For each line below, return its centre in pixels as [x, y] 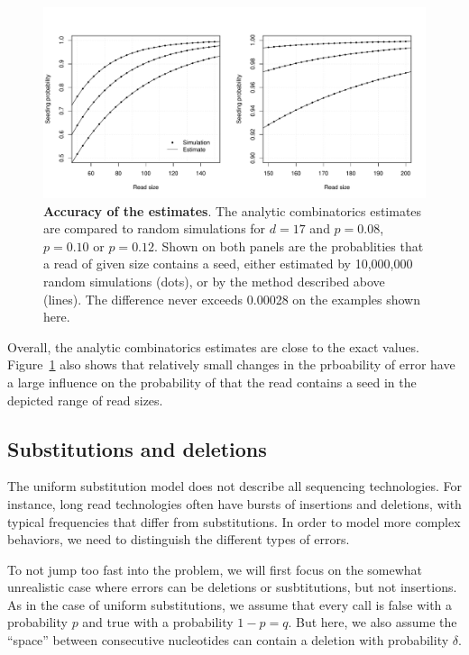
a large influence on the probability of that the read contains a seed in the [212, 382]
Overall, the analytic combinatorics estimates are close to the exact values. [213, 346]
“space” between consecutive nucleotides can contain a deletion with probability [228, 640]
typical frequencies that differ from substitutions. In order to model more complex [234, 521]
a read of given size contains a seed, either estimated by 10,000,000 [228, 264]
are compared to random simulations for [155, 228]
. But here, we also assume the [372, 622]
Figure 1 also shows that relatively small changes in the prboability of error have [231, 364]
